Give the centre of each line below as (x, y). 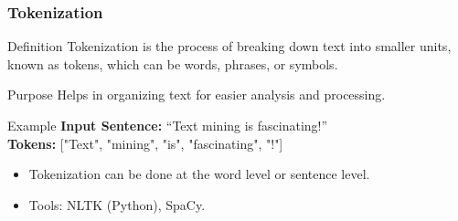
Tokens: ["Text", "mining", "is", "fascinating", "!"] (145, 143)
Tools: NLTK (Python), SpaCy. (117, 204)
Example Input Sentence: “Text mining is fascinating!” (168, 125)
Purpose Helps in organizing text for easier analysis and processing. (197, 95)
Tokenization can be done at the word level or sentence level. (199, 174)
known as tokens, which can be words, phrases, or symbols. (173, 63)
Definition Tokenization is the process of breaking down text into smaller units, (229, 46)
